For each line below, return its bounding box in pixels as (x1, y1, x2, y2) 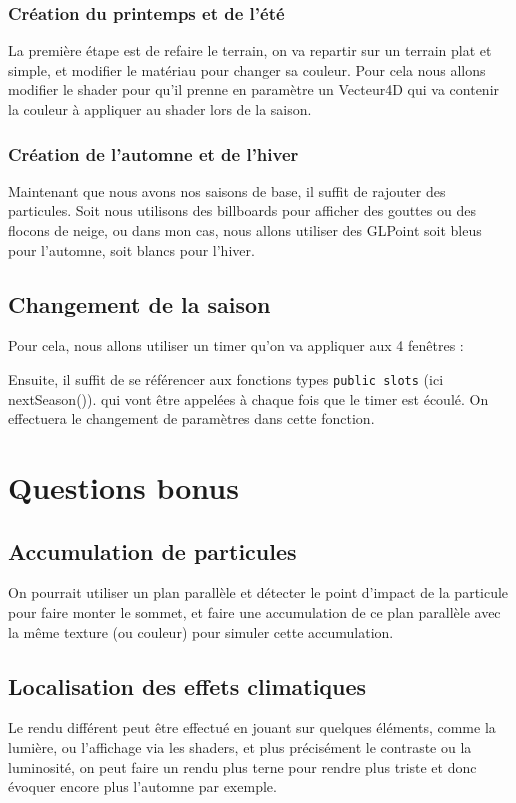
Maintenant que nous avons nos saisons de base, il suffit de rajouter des (8, 180, 446, 201)
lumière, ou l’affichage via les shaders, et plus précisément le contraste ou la (8, 736, 472, 757)
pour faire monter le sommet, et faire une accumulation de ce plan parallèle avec (8, 602, 501, 622)
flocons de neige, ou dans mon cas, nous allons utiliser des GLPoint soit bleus (8, 220, 482, 240)
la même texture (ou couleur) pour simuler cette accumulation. (8, 621, 394, 642)
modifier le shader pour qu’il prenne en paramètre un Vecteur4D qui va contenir (8, 79, 500, 100)
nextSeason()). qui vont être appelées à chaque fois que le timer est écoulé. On (8, 388, 489, 409)
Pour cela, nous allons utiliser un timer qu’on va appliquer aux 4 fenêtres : (8, 335, 464, 356)
